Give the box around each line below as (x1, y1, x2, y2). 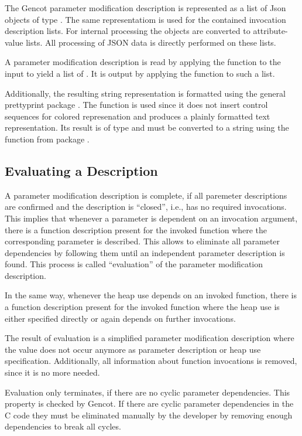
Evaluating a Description (5, 161, 158, 179)
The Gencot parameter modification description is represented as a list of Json (5, 2, 286, 13)
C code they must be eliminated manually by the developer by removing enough (5, 408, 293, 421)
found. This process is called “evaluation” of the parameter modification (5, 258, 263, 270)
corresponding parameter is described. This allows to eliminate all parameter (5, 235, 280, 247)
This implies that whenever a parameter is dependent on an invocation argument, (5, 212, 298, 224)
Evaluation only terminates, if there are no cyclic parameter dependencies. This (5, 386, 290, 398)
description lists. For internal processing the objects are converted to (5, 25, 250, 37)
